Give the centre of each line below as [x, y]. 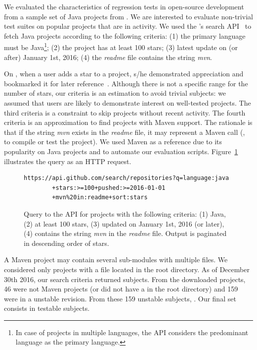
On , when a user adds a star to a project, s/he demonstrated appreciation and [124, 74]
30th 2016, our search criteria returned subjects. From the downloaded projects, [125, 279]
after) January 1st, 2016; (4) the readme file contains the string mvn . [108, 57]
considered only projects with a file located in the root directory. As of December [127, 269]
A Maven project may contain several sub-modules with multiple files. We [116, 260]
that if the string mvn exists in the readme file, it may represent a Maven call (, [125, 132]
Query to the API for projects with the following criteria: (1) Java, [125, 213]
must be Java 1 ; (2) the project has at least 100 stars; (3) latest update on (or [121, 47]
